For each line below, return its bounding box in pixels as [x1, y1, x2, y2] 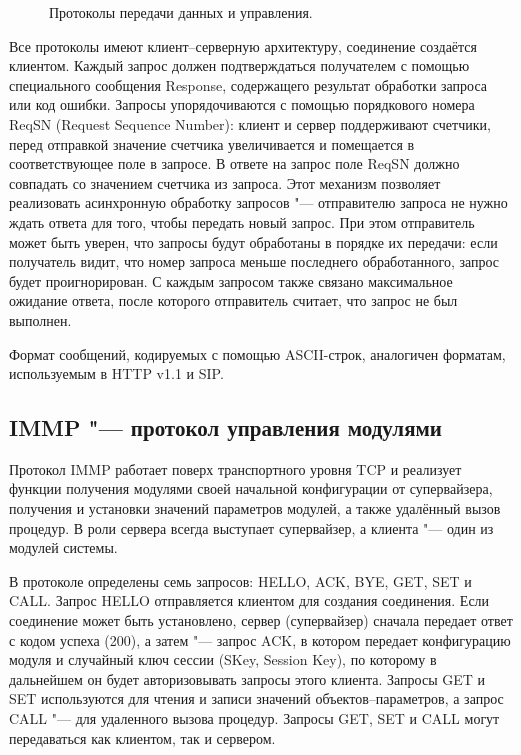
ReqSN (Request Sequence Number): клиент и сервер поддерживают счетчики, [9, 113, 491, 134]
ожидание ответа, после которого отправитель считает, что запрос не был [9, 290, 458, 311]
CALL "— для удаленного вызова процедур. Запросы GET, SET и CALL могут [9, 708, 500, 729]
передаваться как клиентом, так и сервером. [9, 727, 276, 748]
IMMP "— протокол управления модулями [9, 412, 442, 443]
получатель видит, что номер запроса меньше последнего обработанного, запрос [9, 251, 500, 272]
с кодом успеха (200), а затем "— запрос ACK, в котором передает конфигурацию [9, 629, 511, 650]
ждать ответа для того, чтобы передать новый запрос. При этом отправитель [9, 211, 475, 232]
